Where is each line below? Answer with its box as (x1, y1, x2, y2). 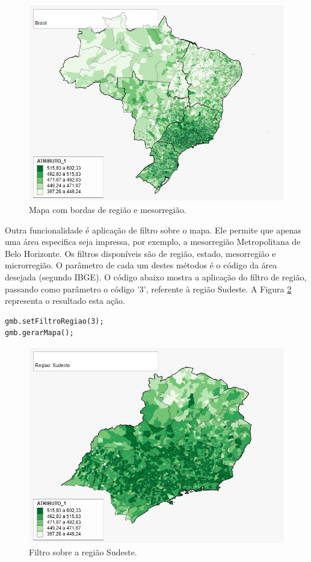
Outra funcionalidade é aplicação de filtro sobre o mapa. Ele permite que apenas (5, 223, 301, 236)
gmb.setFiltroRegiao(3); (5, 317, 104, 326)
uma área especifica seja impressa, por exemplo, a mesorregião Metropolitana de (5, 235, 301, 248)
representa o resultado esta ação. (5, 294, 125, 307)
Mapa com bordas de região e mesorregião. (29, 203, 186, 216)
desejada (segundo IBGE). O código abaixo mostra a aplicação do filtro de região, (5, 271, 307, 283)
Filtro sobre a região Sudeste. (29, 546, 137, 558)
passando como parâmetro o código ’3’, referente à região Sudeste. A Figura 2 (5, 282, 292, 295)
